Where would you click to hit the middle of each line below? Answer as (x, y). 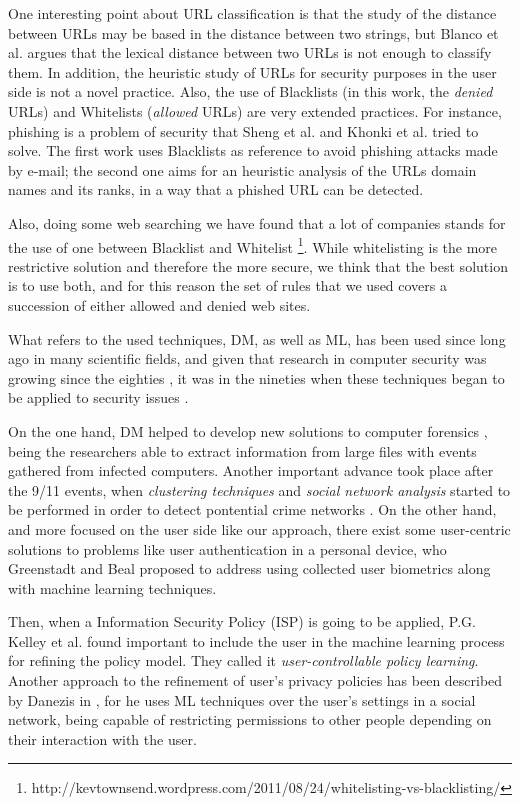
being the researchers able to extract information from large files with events (242, 450)
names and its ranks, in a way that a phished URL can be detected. (216, 189)
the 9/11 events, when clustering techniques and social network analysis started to (259, 489)
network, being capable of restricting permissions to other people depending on (250, 719)
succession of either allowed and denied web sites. (159, 304)
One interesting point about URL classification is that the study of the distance (252, 13)
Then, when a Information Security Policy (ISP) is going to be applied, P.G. (242, 621)
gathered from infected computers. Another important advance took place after (251, 470)
